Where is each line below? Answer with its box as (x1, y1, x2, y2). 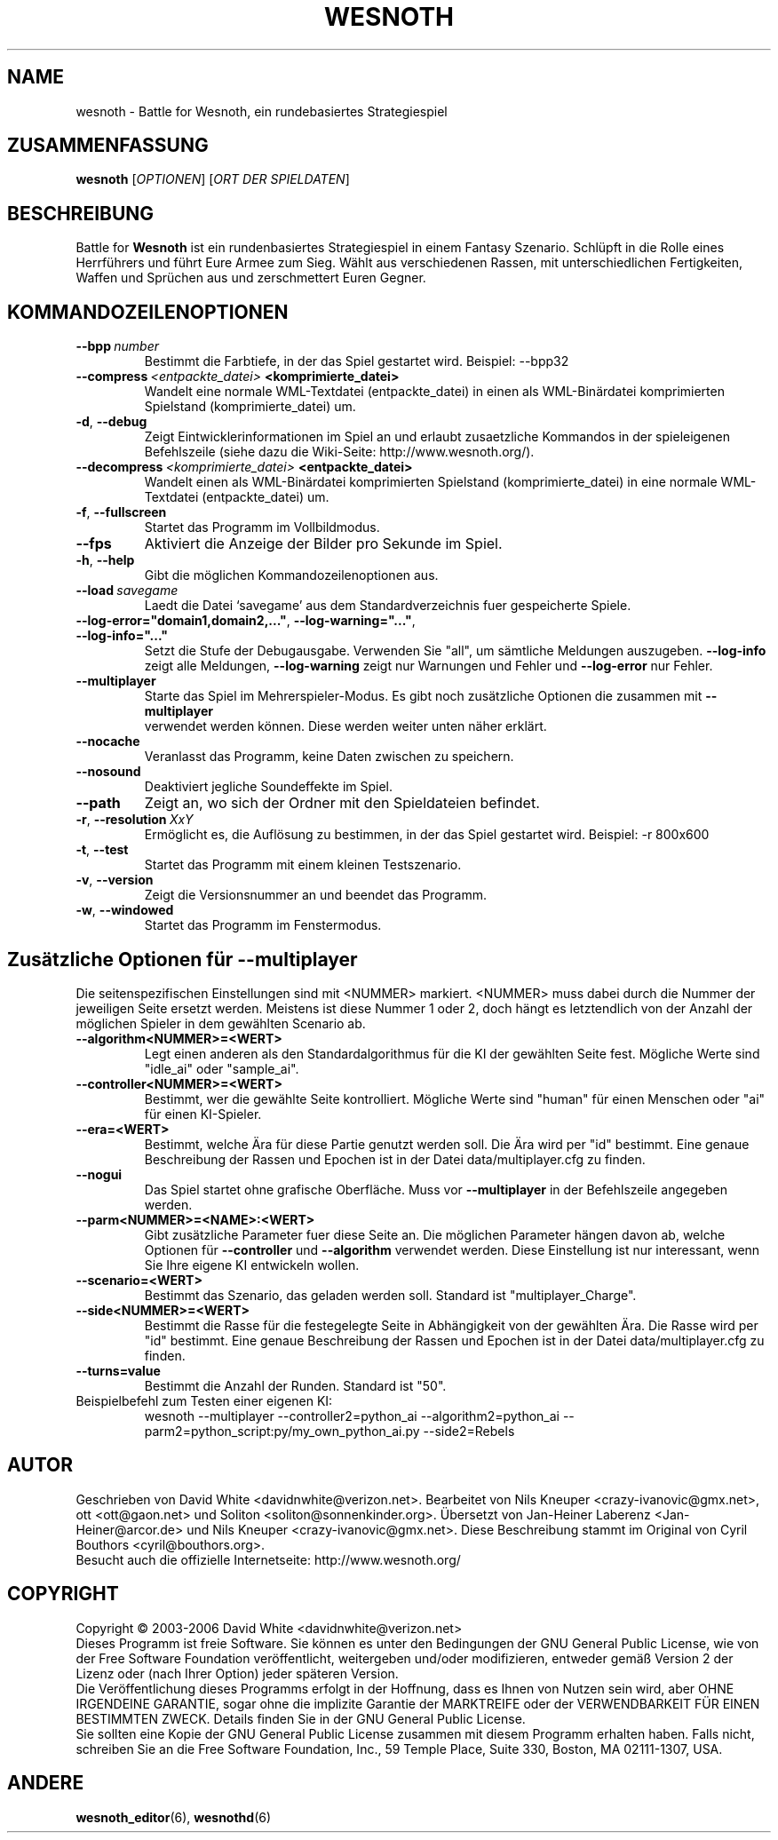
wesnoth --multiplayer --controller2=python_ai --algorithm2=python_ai (144, 1408, 560, 1424)
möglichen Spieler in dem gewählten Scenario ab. (75, 1015, 366, 1031)
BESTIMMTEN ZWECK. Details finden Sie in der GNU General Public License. (75, 1710, 526, 1726)
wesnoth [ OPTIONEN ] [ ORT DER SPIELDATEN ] (75, 171, 350, 187)
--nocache (75, 734, 140, 749)
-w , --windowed (75, 902, 174, 918)
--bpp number (75, 338, 160, 354)
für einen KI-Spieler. (144, 1106, 262, 1122)
